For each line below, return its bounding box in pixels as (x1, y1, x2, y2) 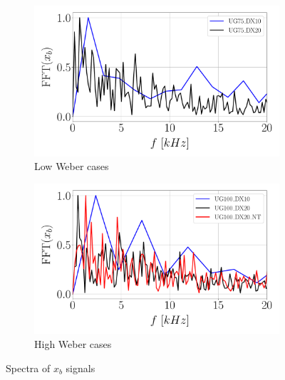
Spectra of (6, 360, 51, 375)
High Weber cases (34, 337, 112, 352)
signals (66, 360, 95, 375)
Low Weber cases (34, 159, 109, 174)
